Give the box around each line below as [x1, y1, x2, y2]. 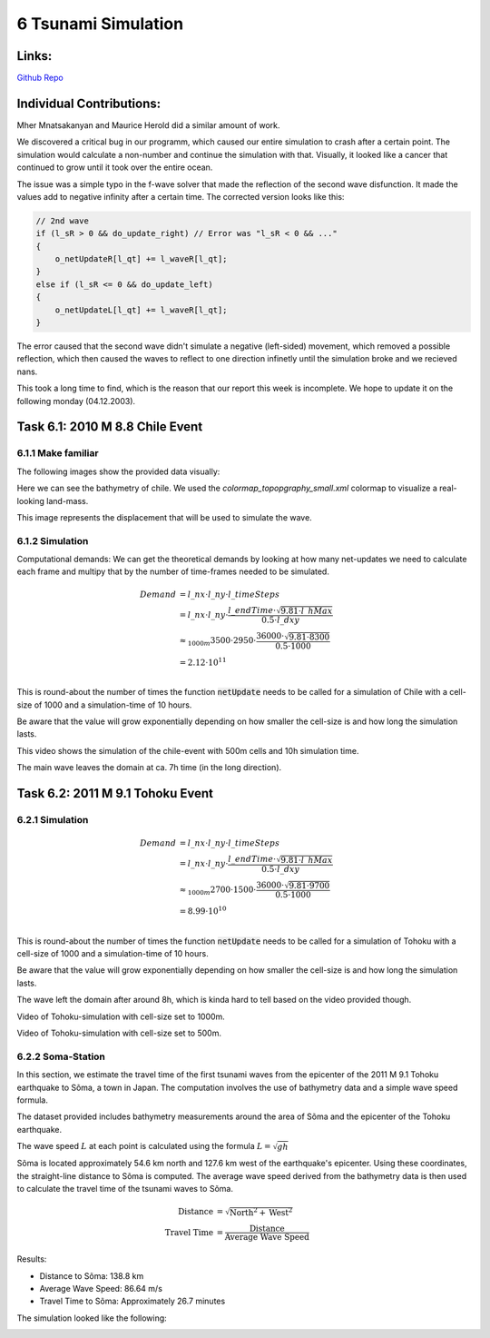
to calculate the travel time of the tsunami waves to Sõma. [16, 1183, 233, 1194]
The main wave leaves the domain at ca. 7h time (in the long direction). [16, 762, 282, 773]
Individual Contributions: [16, 95, 162, 111]
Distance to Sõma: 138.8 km [39, 1270, 144, 1281]
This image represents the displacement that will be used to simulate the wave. [16, 511, 312, 522]
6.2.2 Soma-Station [16, 1050, 106, 1063]
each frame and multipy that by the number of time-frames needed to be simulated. [16, 566, 330, 577]
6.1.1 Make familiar [16, 447, 99, 460]
